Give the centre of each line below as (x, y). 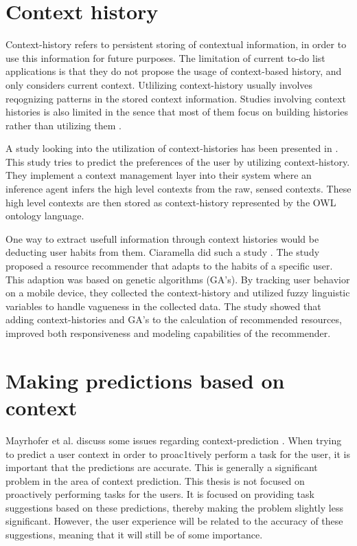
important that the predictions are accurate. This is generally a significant (162, 467)
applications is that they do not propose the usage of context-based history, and (174, 71)
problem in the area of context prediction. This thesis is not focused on (155, 480)
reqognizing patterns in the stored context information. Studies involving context (176, 98)
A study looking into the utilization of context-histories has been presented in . (172, 148)
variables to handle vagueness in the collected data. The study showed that (163, 306)
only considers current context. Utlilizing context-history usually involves (159, 84)
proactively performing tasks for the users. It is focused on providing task (160, 494)
